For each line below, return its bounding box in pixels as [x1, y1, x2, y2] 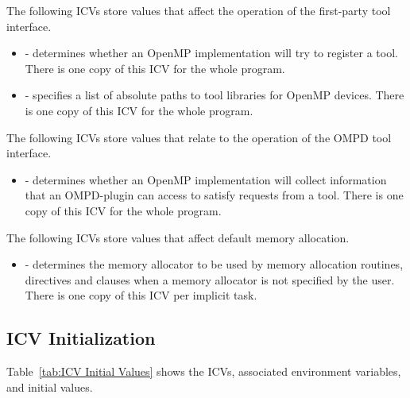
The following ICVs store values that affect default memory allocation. [6, 229, 350, 245]
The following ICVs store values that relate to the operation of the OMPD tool [6, 129, 392, 145]
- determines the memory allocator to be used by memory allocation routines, [25, 256, 404, 272]
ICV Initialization [6, 326, 156, 350]
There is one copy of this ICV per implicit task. [25, 287, 257, 303]
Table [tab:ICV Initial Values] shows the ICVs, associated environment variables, [6, 363, 401, 380]
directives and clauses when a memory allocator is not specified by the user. [25, 271, 395, 288]
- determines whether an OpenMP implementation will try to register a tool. [25, 44, 398, 61]
